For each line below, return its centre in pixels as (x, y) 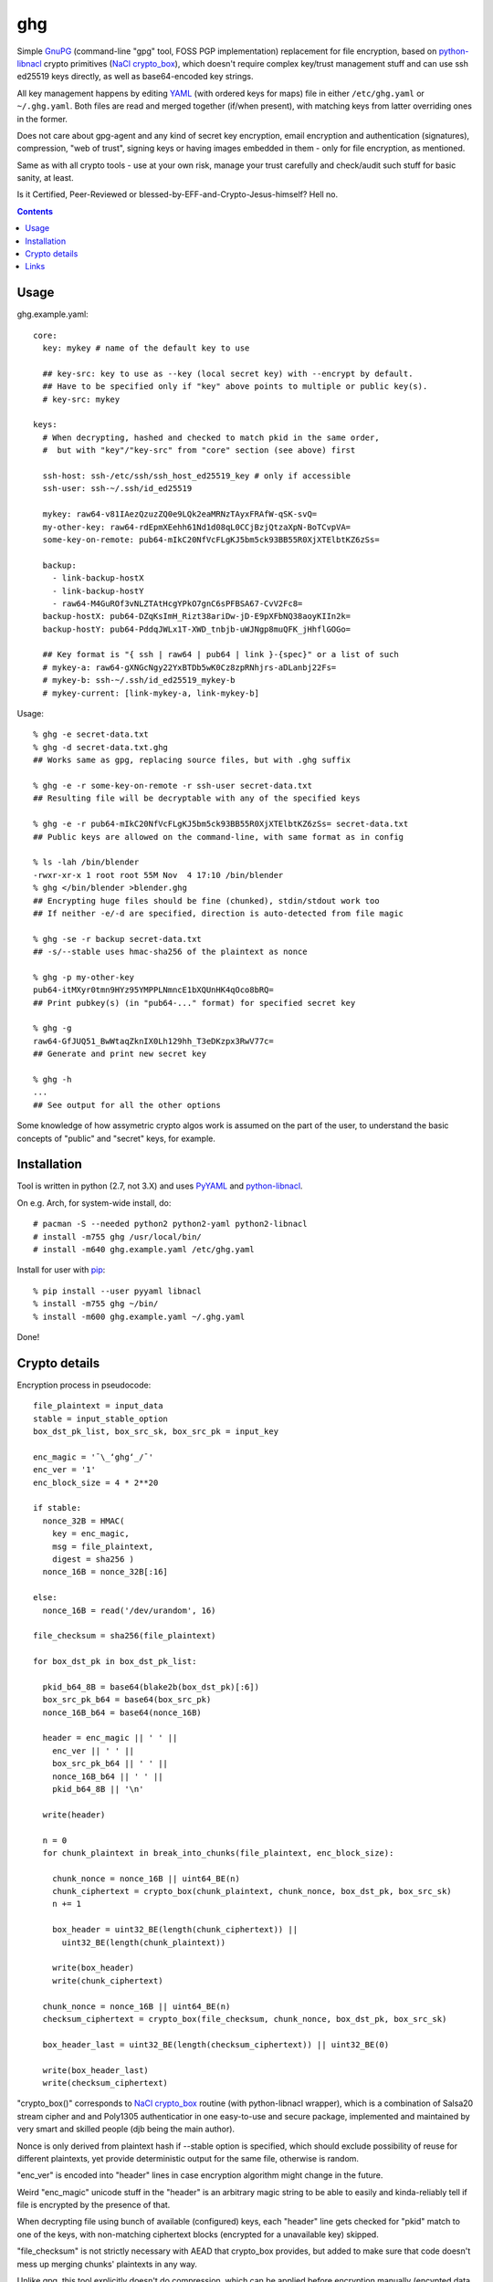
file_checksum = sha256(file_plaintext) (125, 1636)
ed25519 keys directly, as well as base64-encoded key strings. (136, 77)
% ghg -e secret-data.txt (91, 734)
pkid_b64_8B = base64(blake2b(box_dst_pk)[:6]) (151, 1687)
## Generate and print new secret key (120, 1054)
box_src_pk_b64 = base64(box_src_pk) (127, 1700)
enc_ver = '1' (64, 1470)
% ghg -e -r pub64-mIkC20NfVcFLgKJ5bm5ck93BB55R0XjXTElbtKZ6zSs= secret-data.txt (221, 824)
